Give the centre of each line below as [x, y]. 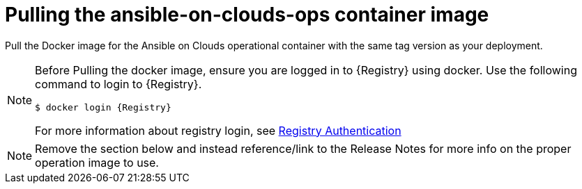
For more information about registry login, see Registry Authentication [218, 130]
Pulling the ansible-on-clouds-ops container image [247, 15]
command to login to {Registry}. [118, 84]
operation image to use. [97, 162]
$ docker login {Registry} [103, 107]
